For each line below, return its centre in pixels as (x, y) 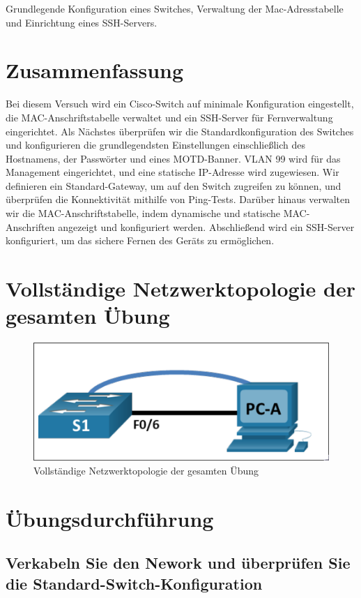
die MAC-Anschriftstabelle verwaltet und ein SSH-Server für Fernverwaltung (169, 117)
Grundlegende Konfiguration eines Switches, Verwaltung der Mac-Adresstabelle (175, 8)
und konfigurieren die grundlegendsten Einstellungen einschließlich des (156, 145)
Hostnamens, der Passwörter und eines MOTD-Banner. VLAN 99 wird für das (173, 158)
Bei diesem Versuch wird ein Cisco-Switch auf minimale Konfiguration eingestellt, (180, 104)
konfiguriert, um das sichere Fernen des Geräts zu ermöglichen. (140, 240)
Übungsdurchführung (110, 518)
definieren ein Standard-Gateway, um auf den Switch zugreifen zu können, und (174, 185)
